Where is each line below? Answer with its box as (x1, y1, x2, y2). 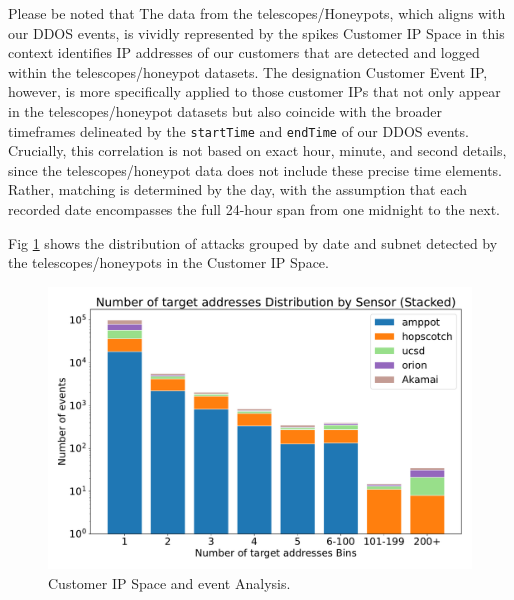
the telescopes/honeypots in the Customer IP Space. (8, 252, 329, 273)
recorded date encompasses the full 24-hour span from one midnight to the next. (8, 199, 501, 219)
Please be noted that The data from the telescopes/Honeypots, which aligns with (8, 3, 506, 23)
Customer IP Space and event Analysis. (48, 572, 291, 593)
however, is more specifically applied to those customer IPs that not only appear (8, 81, 501, 102)
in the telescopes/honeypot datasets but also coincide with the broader (8, 100, 443, 121)
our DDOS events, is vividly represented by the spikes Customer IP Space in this (8, 22, 505, 43)
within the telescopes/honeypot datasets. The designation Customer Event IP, (8, 61, 488, 82)
